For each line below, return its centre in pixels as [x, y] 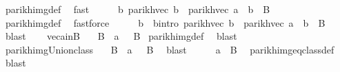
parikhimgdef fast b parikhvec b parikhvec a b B [138, 9]
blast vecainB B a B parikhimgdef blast [121, 36]
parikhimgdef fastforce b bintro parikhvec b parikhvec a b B [165, 22]
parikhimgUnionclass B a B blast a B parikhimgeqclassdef [170, 49]
